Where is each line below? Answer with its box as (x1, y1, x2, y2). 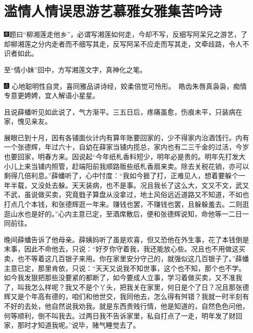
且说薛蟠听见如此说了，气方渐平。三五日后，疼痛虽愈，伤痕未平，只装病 (4, 106, 235, 117)
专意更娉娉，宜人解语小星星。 (4, 90, 99, 100)
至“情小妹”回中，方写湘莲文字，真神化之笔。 (4, 64, 147, 74)
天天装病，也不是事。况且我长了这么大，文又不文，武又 (72, 180, 249, 190)
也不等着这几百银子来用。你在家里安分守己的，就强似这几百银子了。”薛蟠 (17, 253, 249, 263)
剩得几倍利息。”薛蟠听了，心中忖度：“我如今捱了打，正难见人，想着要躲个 (4, 170, 239, 181)
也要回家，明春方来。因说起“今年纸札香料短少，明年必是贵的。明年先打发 (4, 151, 239, 162)
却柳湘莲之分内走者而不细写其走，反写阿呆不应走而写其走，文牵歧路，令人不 (4, 38, 249, 49)
